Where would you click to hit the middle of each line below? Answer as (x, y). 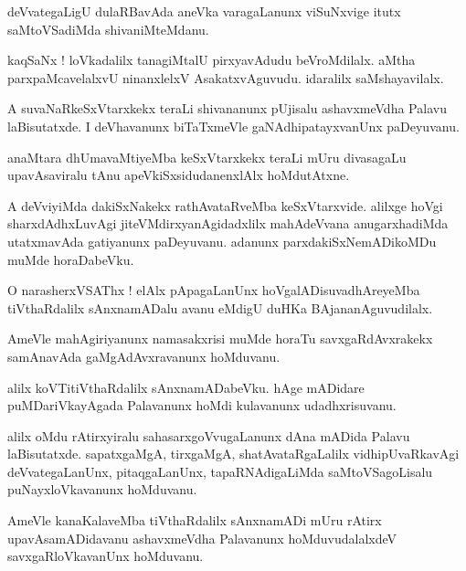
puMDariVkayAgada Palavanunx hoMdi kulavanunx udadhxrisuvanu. (202, 405)
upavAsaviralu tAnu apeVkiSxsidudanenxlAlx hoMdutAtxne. (179, 175)
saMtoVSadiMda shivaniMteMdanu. (108, 29)
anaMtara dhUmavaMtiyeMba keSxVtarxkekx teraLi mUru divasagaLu (207, 157)
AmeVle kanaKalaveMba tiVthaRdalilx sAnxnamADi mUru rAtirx (195, 520)
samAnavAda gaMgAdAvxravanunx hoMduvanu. (144, 356)
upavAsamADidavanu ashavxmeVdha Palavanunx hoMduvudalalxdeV (202, 538)
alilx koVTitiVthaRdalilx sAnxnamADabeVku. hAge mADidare (186, 387)
